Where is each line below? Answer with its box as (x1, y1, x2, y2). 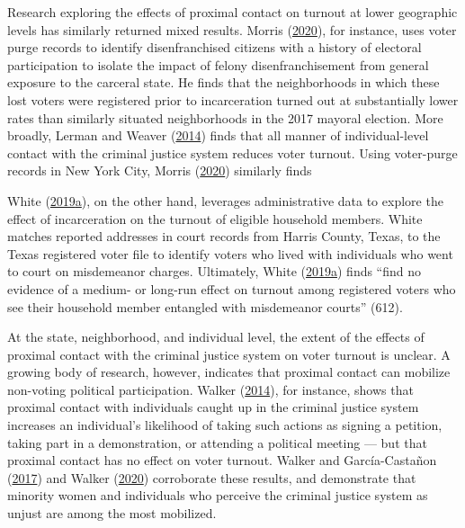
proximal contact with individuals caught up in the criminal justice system (7, 398, 419, 416)
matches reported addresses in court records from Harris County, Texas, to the (7, 227, 441, 246)
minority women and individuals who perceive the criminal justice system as (7, 486, 428, 505)
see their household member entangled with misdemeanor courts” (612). (7, 297, 403, 316)
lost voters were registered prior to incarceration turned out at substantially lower (7, 90, 459, 109)
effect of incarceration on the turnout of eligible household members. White (7, 209, 423, 228)
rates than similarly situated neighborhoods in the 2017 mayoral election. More (7, 108, 443, 127)
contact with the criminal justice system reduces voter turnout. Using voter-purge (7, 143, 458, 162)
